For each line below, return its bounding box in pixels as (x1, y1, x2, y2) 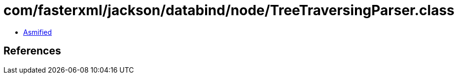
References (3, 45, 61, 57)
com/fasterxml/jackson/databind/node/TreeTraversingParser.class (3, 2, 455, 19)
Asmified (23, 27, 52, 36)
